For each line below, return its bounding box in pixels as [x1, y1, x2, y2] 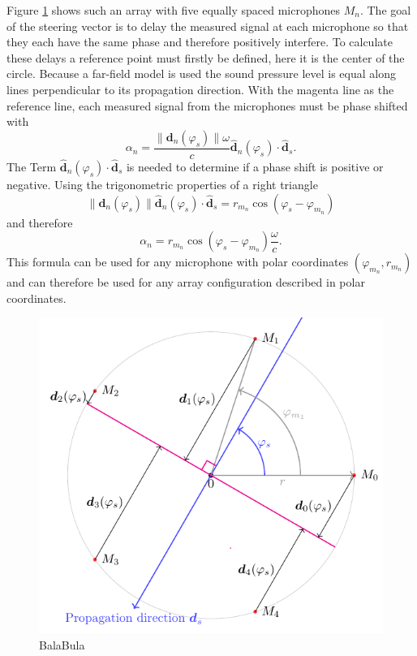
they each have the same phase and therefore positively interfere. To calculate [6, 33, 393, 50]
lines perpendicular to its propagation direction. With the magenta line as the [6, 80, 394, 97]
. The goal [359, 2, 411, 18]
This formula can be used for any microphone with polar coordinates [6, 253, 349, 270]
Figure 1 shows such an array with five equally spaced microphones [6, 2, 340, 18]
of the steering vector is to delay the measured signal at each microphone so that [6, 17, 409, 34]
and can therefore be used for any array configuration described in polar [6, 274, 365, 291]
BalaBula [39, 636, 85, 653]
